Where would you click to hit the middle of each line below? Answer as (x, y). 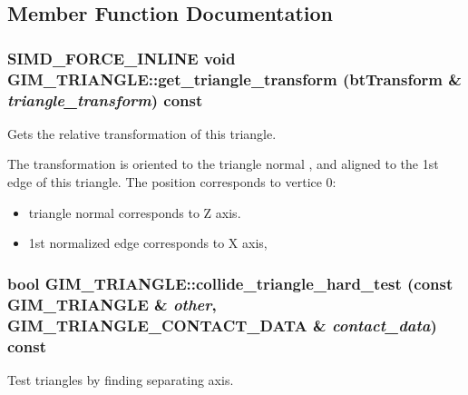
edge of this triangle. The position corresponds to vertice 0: (172, 182)
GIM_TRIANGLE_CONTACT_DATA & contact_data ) (222, 325)
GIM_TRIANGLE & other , (112, 304)
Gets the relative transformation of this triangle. (142, 133)
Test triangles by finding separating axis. (121, 379)
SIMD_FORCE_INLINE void (122, 58)
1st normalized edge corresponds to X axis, (148, 243)
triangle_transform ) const (105, 99)
